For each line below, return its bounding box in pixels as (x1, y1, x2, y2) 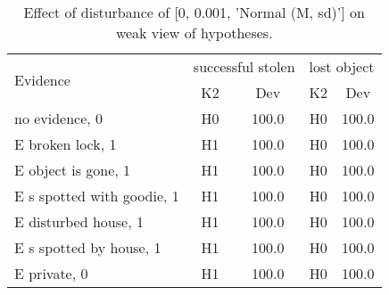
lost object (309, 56, 375, 77)
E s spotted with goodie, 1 (14, 185, 179, 206)
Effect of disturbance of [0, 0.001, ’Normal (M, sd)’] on (23, 2, 365, 22)
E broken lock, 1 (14, 134, 117, 154)
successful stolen (193, 56, 295, 77)
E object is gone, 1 (14, 160, 131, 180)
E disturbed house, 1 (14, 211, 144, 232)
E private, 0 (14, 263, 88, 283)
